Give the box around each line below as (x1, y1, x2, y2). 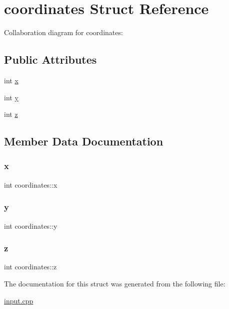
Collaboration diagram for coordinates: (4, 27, 123, 38)
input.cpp (4, 295, 33, 305)
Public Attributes (4, 52, 97, 67)
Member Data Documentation (4, 133, 163, 149)
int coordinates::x (4, 179, 57, 190)
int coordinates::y (4, 220, 57, 231)
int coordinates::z (4, 261, 57, 272)
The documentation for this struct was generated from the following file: (4, 278, 225, 288)
